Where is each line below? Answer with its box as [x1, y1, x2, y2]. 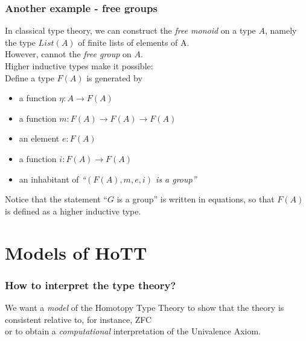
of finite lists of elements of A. [78, 36, 190, 48]
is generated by [86, 71, 142, 84]
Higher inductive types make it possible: [5, 60, 153, 72]
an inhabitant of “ [19, 172, 86, 185]
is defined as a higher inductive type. [5, 204, 141, 217]
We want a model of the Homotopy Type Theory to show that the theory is [5, 301, 284, 313]
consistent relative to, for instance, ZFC [5, 313, 152, 325]
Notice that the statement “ [5, 193, 107, 205]
